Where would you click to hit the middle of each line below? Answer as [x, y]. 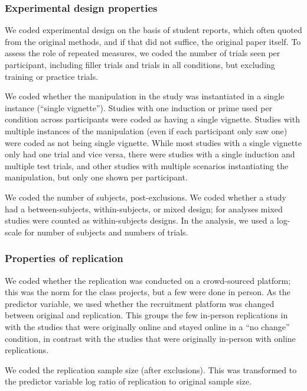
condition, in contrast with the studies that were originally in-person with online [150, 338]
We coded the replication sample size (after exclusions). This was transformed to [151, 369]
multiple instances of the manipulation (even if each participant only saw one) [146, 130]
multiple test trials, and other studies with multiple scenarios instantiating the [147, 165]
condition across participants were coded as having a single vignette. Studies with [152, 119]
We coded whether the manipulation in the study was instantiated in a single [145, 96]
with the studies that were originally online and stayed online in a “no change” [147, 326]
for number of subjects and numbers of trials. [106, 232]
